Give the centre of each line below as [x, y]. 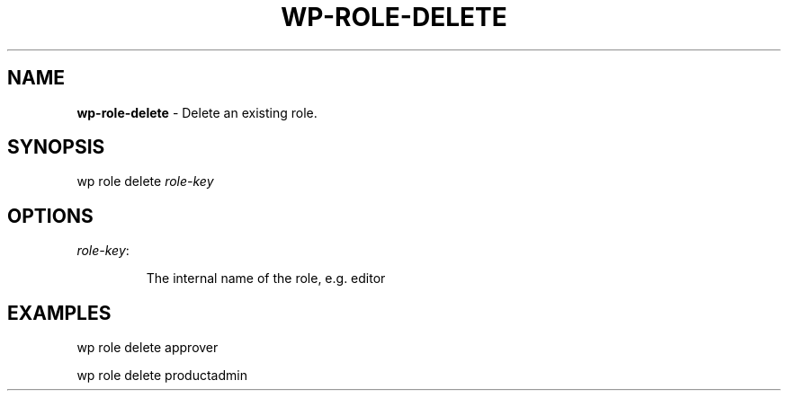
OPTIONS [50, 216]
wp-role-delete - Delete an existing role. [197, 112]
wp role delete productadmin [162, 376]
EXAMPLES [59, 313]
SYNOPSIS [56, 147]
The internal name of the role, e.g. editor [266, 279]
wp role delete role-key [145, 181]
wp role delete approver [148, 348]
